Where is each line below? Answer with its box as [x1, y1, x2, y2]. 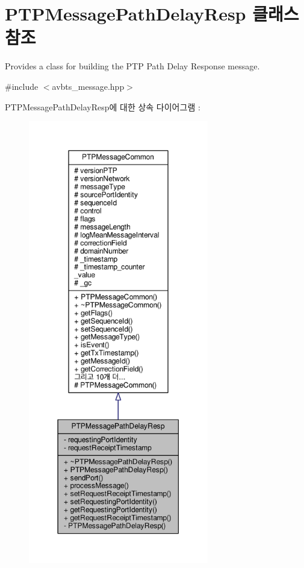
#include [5, 80, 39, 92]
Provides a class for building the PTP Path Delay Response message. [5, 60, 260, 72]
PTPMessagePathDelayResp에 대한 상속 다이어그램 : [5, 100, 200, 113]
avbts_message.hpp [52, 80, 125, 92]
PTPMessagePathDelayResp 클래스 [5, 1, 299, 26]
